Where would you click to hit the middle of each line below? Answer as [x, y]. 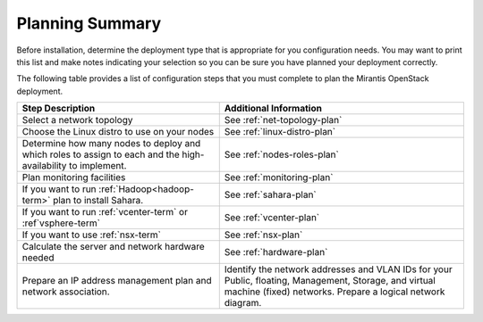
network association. [66, 292]
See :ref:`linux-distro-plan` [280, 132]
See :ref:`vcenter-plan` [272, 218]
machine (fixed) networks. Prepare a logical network [335, 292]
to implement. [97, 166]
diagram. [243, 303]
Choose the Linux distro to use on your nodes [118, 132]
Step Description [59, 109]
